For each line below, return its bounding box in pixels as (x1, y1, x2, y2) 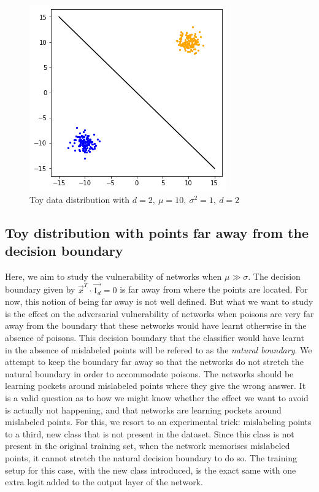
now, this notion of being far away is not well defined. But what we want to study (5, 295, 313, 308)
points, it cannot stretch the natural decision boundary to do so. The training (5, 451, 298, 464)
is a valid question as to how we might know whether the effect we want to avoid (5, 391, 309, 404)
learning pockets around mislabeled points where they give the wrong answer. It (5, 379, 306, 392)
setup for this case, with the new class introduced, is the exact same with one (5, 463, 296, 476)
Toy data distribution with (29, 193, 130, 206)
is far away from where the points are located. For (120, 283, 308, 296)
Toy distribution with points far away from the (5, 223, 309, 242)
